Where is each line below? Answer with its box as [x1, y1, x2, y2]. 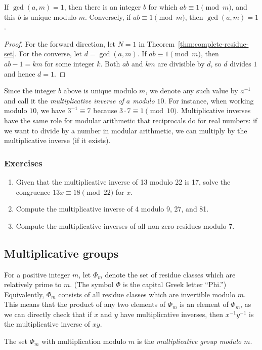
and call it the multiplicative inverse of [4, 95, 124, 106]
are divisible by [157, 58, 205, 68]
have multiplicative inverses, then [120, 308, 224, 319]
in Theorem [139, 38, 175, 49]
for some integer [45, 58, 95, 68]
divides [230, 58, 251, 68]
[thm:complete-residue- [178, 38, 249, 49]
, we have [36, 105, 65, 116]
